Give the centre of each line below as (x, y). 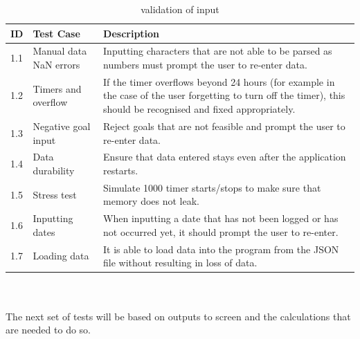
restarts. (121, 170)
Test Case (56, 33)
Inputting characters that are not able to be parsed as (218, 51)
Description (132, 33)
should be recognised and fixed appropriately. (199, 109)
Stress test (55, 194)
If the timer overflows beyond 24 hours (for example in (219, 81)
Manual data (60, 51)
